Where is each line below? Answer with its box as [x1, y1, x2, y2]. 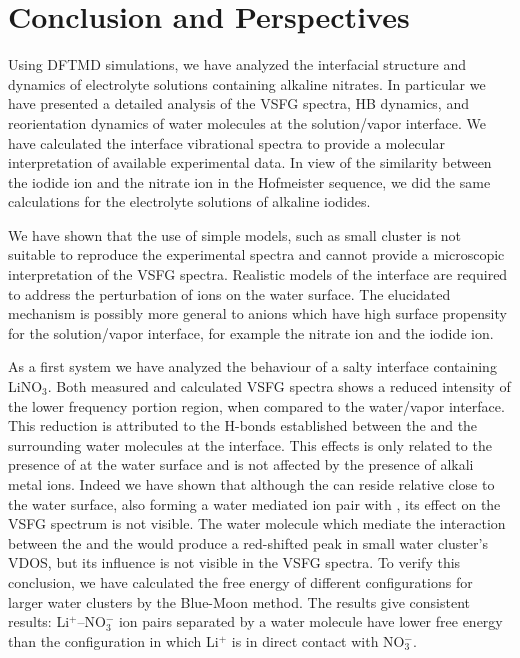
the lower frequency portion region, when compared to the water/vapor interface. [8, 395, 505, 416]
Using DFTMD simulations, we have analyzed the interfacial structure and [8, 54, 466, 75]
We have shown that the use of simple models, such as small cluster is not [8, 224, 461, 245]
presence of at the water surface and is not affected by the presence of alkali [8, 454, 474, 475]
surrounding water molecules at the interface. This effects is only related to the [8, 434, 492, 455]
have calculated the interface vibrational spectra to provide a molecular [8, 132, 445, 153]
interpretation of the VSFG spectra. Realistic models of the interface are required [8, 264, 508, 285]
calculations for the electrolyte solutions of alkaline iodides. [8, 191, 371, 212]
